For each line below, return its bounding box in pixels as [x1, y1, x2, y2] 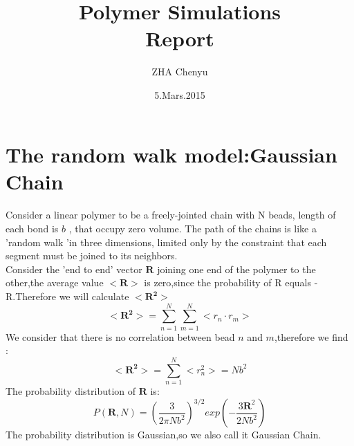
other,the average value [6, 275, 104, 290]
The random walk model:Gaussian [6, 140, 337, 168]
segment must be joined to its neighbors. [6, 248, 178, 263]
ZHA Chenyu [151, 64, 208, 79]
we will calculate [59, 289, 129, 304]
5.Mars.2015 [154, 87, 205, 102]
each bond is [6, 221, 59, 236]
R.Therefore [6, 289, 56, 304]
